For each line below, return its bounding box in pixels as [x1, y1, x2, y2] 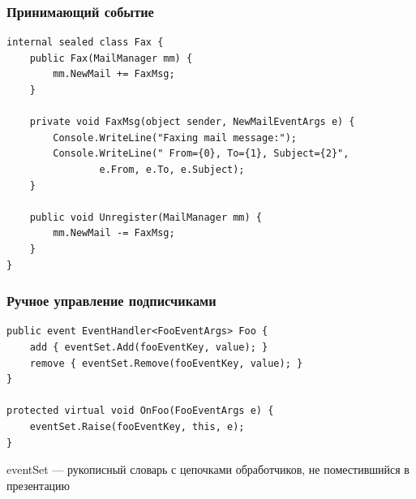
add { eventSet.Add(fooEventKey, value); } [29, 341, 268, 353]
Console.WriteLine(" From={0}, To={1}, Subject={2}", [53, 148, 350, 160]
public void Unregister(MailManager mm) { [29, 211, 262, 223]
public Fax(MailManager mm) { [29, 52, 193, 64]
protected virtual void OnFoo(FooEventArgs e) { [6, 405, 274, 417]
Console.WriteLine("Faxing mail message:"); [53, 131, 297, 144]
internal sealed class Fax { [6, 37, 164, 49]
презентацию [6, 476, 71, 493]
